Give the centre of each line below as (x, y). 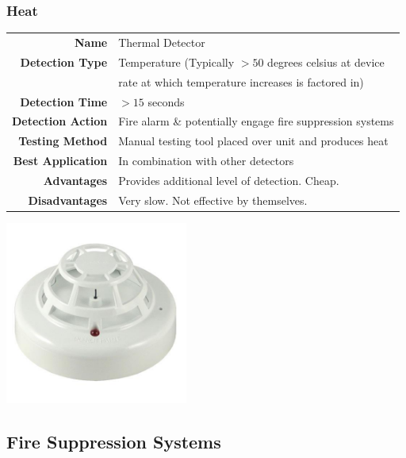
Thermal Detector (162, 42)
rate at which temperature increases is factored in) (241, 81)
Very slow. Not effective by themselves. (213, 200)
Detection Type (64, 62)
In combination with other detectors (206, 161)
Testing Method (63, 141)
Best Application (60, 161)
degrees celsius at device (326, 62)
